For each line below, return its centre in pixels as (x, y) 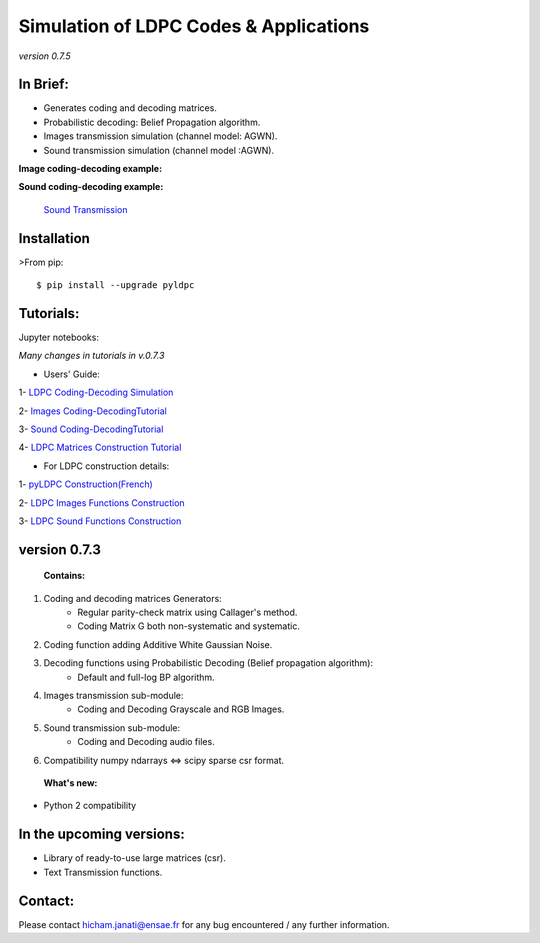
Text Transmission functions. (103, 872)
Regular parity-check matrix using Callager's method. (187, 612)
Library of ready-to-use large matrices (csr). (135, 858)
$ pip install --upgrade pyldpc (115, 285)
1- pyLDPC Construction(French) (86, 484)
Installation (54, 238)
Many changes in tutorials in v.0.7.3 (91, 356)
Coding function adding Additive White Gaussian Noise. (158, 644)
